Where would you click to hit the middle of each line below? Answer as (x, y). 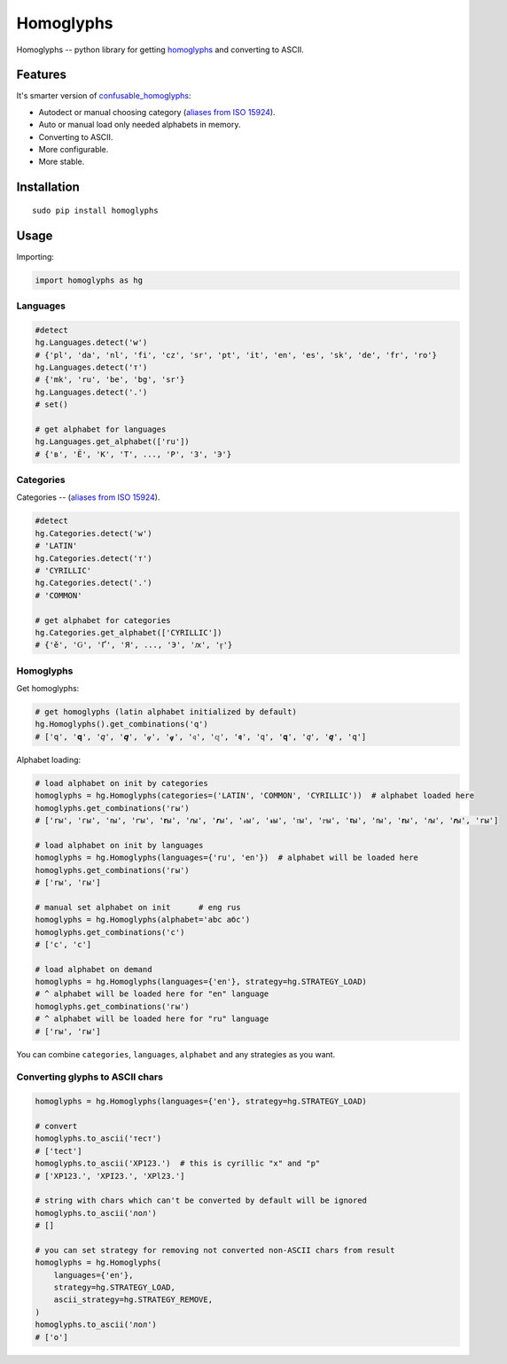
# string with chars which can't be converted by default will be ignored (201, 1200)
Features (41, 75)
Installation (48, 187)
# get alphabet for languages (101, 429)
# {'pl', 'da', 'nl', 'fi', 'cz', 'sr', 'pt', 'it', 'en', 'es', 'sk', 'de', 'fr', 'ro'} (236, 355)
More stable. (62, 162)
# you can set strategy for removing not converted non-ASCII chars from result (215, 1250)
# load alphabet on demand (94, 969)
